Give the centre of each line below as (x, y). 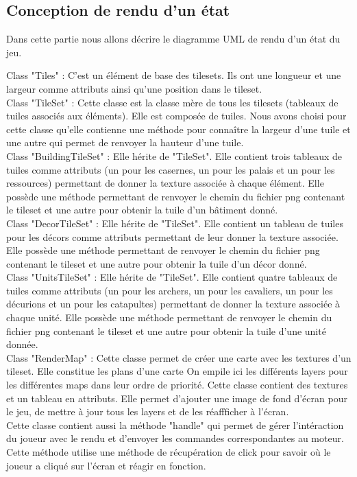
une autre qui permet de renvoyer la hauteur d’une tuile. (125, 142)
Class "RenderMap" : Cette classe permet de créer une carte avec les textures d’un (179, 357)
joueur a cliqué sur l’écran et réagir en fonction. (106, 465)
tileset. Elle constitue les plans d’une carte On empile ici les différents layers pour (177, 371)
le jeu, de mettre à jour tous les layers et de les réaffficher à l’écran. (148, 411)
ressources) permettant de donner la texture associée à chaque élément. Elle (165, 183)
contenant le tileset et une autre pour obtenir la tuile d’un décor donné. (157, 263)
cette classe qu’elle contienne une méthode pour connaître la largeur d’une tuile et (178, 129)
